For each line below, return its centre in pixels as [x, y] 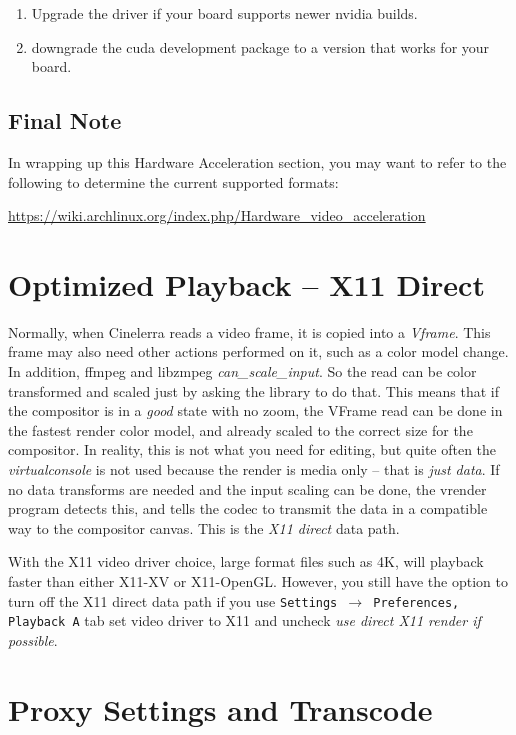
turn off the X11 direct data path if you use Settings [173, 600]
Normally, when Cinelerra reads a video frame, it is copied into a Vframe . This [249, 331]
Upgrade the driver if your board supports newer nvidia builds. [224, 13]
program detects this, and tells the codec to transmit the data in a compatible [248, 508]
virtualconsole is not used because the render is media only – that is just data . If [254, 469]
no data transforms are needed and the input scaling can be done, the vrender [247, 488]
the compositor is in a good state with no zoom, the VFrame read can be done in [255, 410]
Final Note [65, 120]
